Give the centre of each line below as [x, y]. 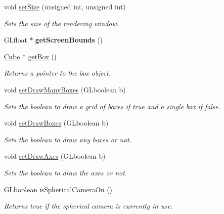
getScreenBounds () [69, 40]
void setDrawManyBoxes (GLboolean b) [65, 89]
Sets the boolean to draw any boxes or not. [68, 139]
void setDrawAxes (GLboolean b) [55, 156]
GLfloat [16, 40]
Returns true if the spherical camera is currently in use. [88, 206]
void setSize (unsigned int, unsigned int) [65, 6]
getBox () [42, 56]
